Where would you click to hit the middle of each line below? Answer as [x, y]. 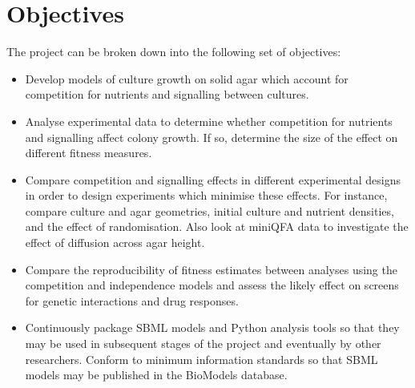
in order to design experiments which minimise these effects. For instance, [206, 195]
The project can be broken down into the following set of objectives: [174, 52]
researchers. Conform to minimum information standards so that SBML [201, 359]
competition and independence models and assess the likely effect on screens [212, 285]
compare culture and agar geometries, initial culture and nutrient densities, [210, 210]
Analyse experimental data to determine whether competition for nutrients [209, 121]
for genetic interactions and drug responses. [132, 300]
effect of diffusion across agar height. [115, 242]
